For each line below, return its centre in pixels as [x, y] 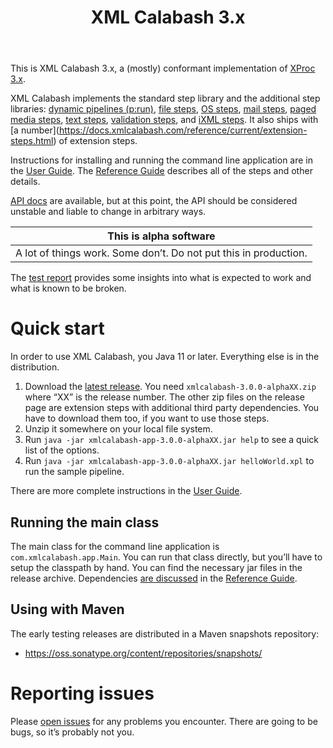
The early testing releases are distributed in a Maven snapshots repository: [165, 633]
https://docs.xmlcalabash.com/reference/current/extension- [183, 130]
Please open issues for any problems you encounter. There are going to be [164, 721]
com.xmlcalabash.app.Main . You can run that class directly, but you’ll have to [166, 557]
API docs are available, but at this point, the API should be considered [154, 201]
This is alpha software [161, 236]
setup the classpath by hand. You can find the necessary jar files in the [156, 567]
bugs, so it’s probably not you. [72, 732]
